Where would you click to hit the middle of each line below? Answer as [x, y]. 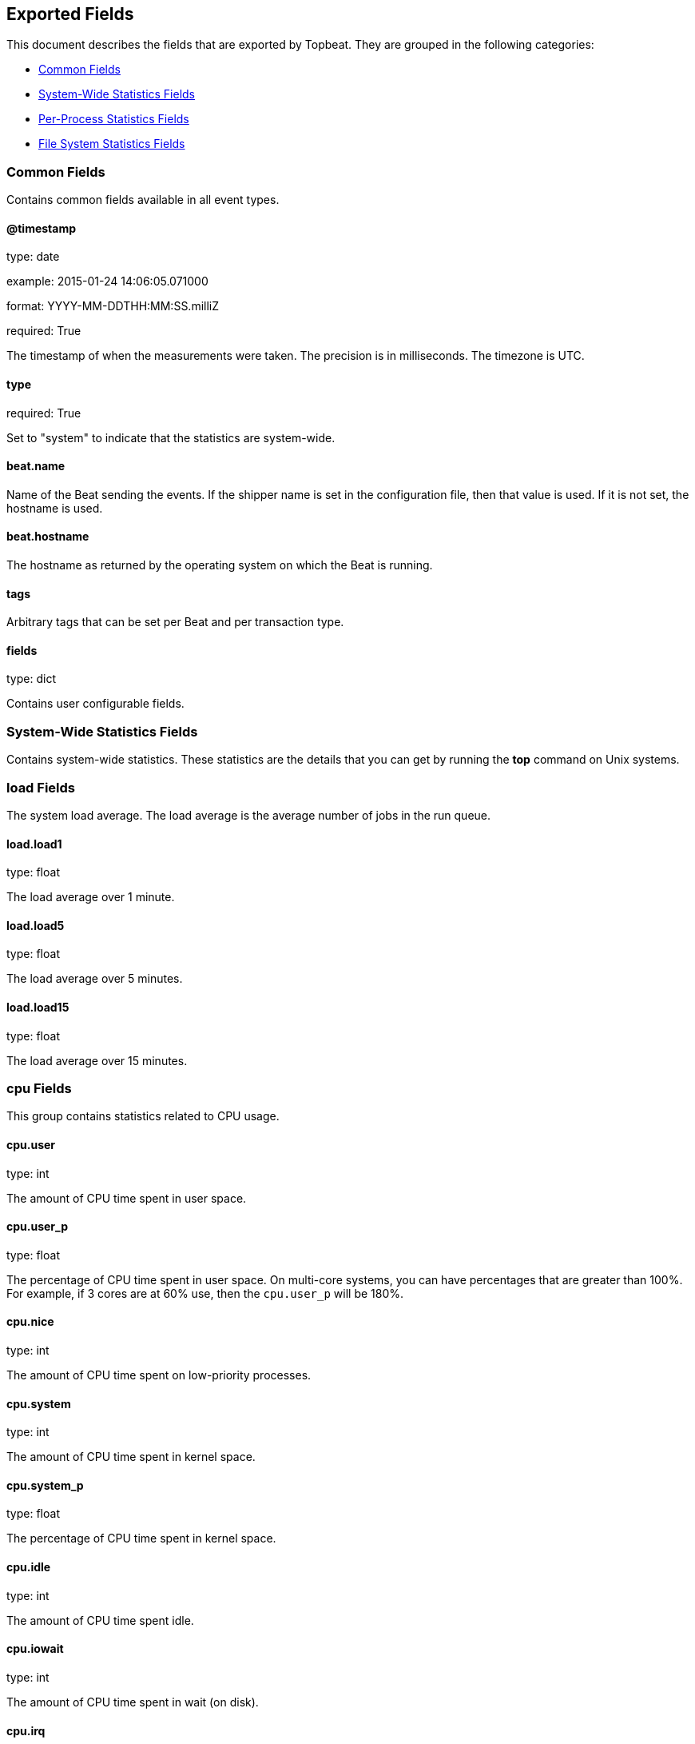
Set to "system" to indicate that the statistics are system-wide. [171, 437]
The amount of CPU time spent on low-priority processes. [159, 1375]
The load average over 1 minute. [91, 897]
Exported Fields [70, 14]
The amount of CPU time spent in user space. [127, 1198]
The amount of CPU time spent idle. [100, 1620]
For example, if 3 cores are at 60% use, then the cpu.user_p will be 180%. [205, 1293]
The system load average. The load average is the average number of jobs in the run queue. [249, 815]
